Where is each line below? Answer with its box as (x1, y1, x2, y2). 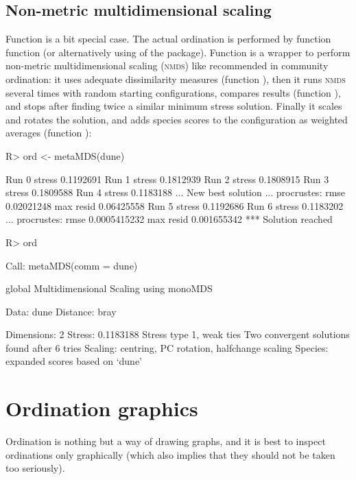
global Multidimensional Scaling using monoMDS (5, 281, 213, 296)
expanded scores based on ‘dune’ (5, 354, 142, 368)
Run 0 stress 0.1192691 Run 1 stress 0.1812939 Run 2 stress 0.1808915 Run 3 (5, 171, 329, 186)
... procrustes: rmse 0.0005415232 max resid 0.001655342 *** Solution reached (5, 212, 333, 226)
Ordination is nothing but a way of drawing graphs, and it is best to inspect (5, 434, 326, 448)
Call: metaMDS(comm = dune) (5, 258, 138, 272)
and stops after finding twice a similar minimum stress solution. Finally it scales (5, 99, 342, 113)
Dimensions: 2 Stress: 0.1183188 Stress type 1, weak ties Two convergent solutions (5, 327, 350, 341)
